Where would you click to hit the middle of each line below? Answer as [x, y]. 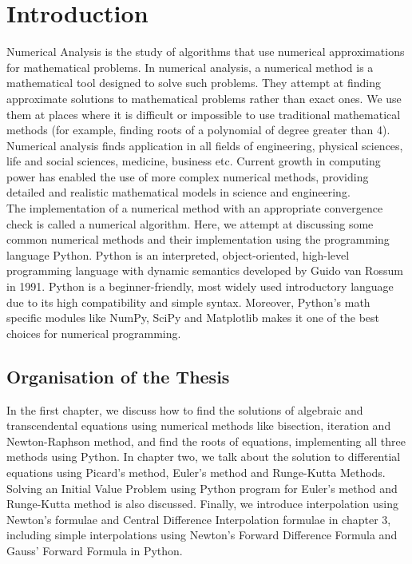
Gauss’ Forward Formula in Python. [95, 550]
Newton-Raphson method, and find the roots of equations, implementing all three [206, 441]
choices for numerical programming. [94, 333]
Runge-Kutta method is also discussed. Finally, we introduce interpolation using [202, 504]
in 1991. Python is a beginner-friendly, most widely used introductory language [200, 286]
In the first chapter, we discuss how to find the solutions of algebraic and [185, 409]
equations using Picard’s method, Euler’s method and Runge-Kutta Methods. [196, 472]
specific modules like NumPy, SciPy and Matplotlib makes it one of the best [193, 318]
